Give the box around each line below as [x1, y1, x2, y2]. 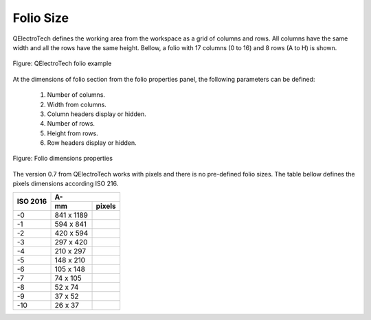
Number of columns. [47, 91, 106, 99]
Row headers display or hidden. [47, 139, 137, 147]
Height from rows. [47, 129, 99, 137]
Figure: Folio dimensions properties [12, 155, 113, 163]
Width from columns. [47, 100, 106, 108]
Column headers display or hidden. [47, 110, 147, 118]
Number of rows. [47, 119, 95, 128]
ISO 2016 [16, 196, 47, 206]
